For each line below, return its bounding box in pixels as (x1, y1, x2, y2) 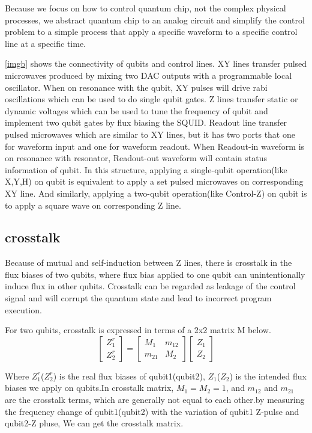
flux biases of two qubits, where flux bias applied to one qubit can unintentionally (5, 268, 305, 280)
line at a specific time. (5, 37, 86, 49)
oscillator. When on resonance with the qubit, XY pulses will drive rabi (5, 81, 268, 93)
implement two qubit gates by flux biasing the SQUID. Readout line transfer (5, 116, 287, 129)
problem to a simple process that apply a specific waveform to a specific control (5, 25, 298, 38)
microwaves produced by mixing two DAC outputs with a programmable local (5, 69, 292, 81)
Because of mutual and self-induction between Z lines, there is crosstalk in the (5, 256, 292, 269)
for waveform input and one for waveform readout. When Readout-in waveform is (5, 140, 305, 152)
